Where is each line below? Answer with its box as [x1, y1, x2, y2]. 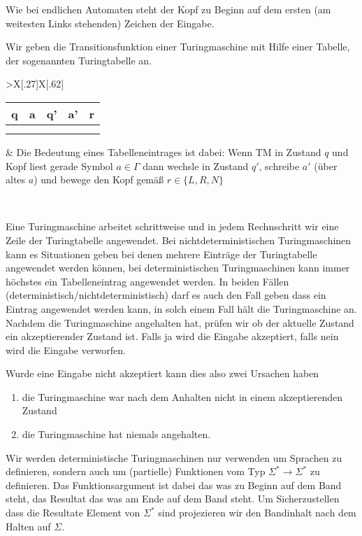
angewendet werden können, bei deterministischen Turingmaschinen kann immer [6, 260, 350, 275]
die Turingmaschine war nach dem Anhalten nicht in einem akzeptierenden [22, 389, 343, 404]
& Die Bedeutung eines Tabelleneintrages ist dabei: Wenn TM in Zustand [6, 144, 321, 159]
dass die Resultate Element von [6, 505, 140, 520]
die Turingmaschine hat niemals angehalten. [22, 427, 211, 442]
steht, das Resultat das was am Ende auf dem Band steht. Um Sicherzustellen [6, 491, 340, 506]
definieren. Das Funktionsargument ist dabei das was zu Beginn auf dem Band [6, 477, 342, 492]
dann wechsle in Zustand [143, 158, 249, 173]
